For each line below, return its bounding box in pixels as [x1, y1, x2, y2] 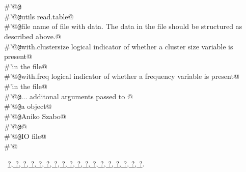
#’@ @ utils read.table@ [4, 11, 74, 21]
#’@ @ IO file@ [4, 131, 47, 141]
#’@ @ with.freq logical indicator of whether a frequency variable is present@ [4, 71, 239, 81]
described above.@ [4, 31, 61, 41]
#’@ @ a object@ [4, 101, 52, 111]
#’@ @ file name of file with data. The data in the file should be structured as [4, 21, 242, 32]
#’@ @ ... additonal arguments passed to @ [4, 91, 133, 101]
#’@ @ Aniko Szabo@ [4, 110, 66, 121]
